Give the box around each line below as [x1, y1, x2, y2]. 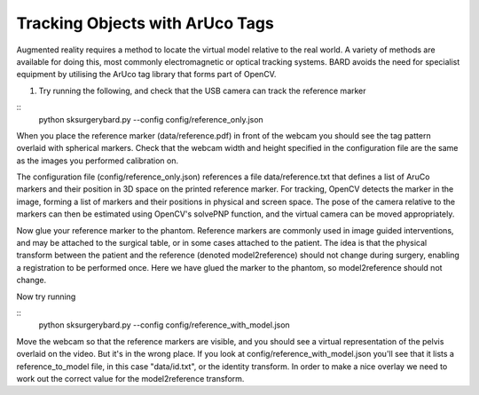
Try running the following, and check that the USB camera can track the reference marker [38, 85, 367, 96]
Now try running [16, 291, 76, 302]
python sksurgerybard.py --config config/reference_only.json [38, 114, 263, 124]
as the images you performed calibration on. [16, 155, 179, 166]
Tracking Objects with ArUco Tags [16, 13, 274, 33]
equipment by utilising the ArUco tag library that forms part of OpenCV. [16, 69, 277, 80]
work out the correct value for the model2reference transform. [16, 373, 245, 383]
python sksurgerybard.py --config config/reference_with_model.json [38, 320, 290, 330]
